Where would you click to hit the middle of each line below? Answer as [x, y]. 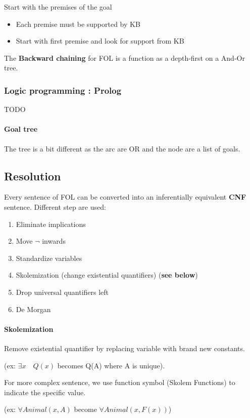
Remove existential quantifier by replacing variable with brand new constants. [124, 348]
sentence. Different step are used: [55, 206]
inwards [54, 241]
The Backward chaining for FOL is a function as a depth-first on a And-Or [124, 58]
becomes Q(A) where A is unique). [111, 365]
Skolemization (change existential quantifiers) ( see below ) [107, 275]
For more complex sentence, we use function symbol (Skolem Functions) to [120, 382]
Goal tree [21, 129]
